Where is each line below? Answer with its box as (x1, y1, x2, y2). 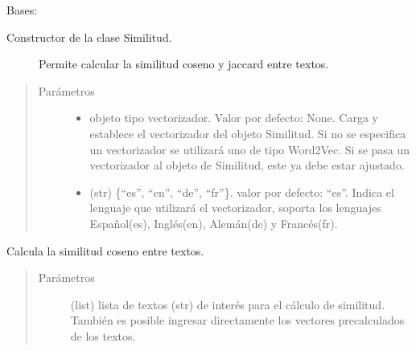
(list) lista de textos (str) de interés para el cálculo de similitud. (70, 296, 385, 312)
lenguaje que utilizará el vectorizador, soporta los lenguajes (89, 199, 381, 216)
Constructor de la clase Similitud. (6, 28, 172, 45)
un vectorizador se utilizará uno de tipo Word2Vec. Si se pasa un (89, 141, 410, 157)
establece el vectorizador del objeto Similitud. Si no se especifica (89, 124, 406, 141)
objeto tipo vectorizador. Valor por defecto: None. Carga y (89, 109, 378, 126)
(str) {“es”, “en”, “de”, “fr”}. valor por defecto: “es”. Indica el (89, 183, 394, 200)
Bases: (6, 2, 38, 18)
